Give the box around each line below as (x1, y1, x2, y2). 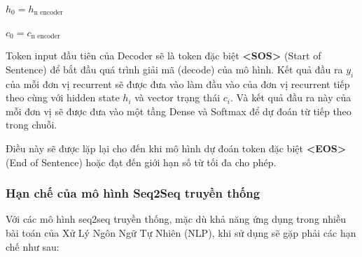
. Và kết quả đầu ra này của (230, 90, 351, 105)
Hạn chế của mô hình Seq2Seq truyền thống (6, 184, 260, 202)
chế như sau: (6, 239, 60, 254)
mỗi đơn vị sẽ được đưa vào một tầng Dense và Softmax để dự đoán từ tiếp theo (6, 103, 351, 118)
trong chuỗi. (6, 117, 57, 132)
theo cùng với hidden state (6, 90, 120, 105)
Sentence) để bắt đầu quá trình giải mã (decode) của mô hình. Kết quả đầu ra (6, 61, 343, 76)
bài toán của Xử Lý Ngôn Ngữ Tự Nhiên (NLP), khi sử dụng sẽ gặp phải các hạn (6, 225, 356, 240)
